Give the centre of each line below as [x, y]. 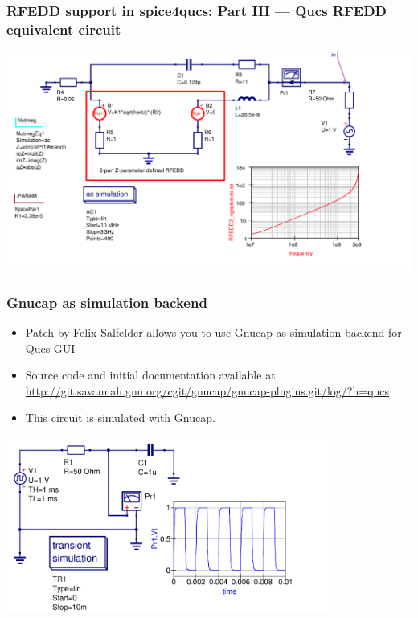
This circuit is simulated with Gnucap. [120, 417]
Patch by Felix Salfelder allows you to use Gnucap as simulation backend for [213, 332]
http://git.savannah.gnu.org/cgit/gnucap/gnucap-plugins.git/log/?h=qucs [207, 390]
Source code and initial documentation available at [150, 375]
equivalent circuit [64, 29]
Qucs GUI [50, 348]
